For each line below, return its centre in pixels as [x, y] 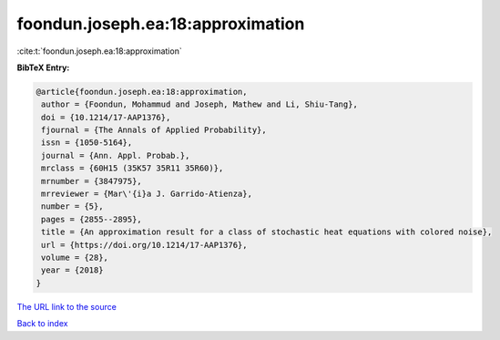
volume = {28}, [75, 258]
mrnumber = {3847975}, [92, 181]
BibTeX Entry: [43, 67]
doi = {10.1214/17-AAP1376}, [106, 117]
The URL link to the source [67, 306]
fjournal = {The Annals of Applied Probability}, [154, 130]
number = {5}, [72, 206]
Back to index [42, 324]
